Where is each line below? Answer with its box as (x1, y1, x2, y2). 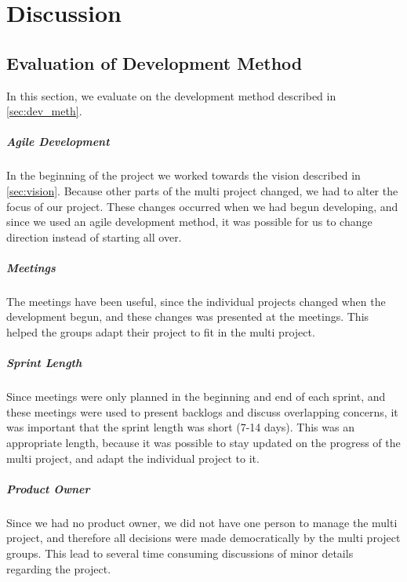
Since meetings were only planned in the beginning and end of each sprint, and (6, 388, 386, 405)
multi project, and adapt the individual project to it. (6, 449, 260, 466)
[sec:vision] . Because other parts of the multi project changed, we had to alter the (6, 182, 398, 198)
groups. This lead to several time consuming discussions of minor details (6, 544, 354, 561)
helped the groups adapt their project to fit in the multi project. (6, 324, 315, 340)
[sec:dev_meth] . (6, 103, 82, 119)
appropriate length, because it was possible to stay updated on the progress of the (6, 434, 401, 450)
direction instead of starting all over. (6, 228, 182, 245)
